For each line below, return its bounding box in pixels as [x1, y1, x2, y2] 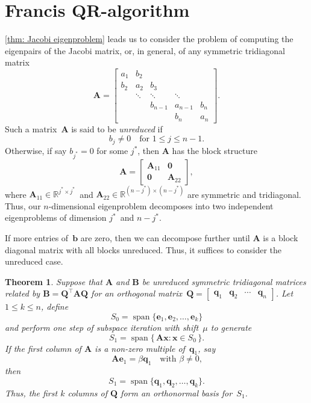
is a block [263, 231, 298, 244]
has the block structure [172, 144, 257, 156]
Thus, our [5, 199, 41, 212]
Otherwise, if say [5, 144, 67, 156]
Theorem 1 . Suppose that [5, 275, 102, 288]
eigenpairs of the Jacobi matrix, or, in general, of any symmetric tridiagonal [5, 44, 285, 57]
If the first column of [5, 342, 81, 354]
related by [5, 287, 40, 300]
